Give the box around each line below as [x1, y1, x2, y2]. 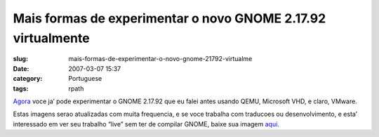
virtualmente [13, 30, 91, 46]
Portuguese [68, 74, 102, 83]
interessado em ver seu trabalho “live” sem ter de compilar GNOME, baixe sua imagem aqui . [13, 119, 280, 128]
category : [13, 74, 43, 83]
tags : [13, 84, 29, 93]
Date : [13, 64, 29, 73]
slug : [13, 55, 28, 63]
